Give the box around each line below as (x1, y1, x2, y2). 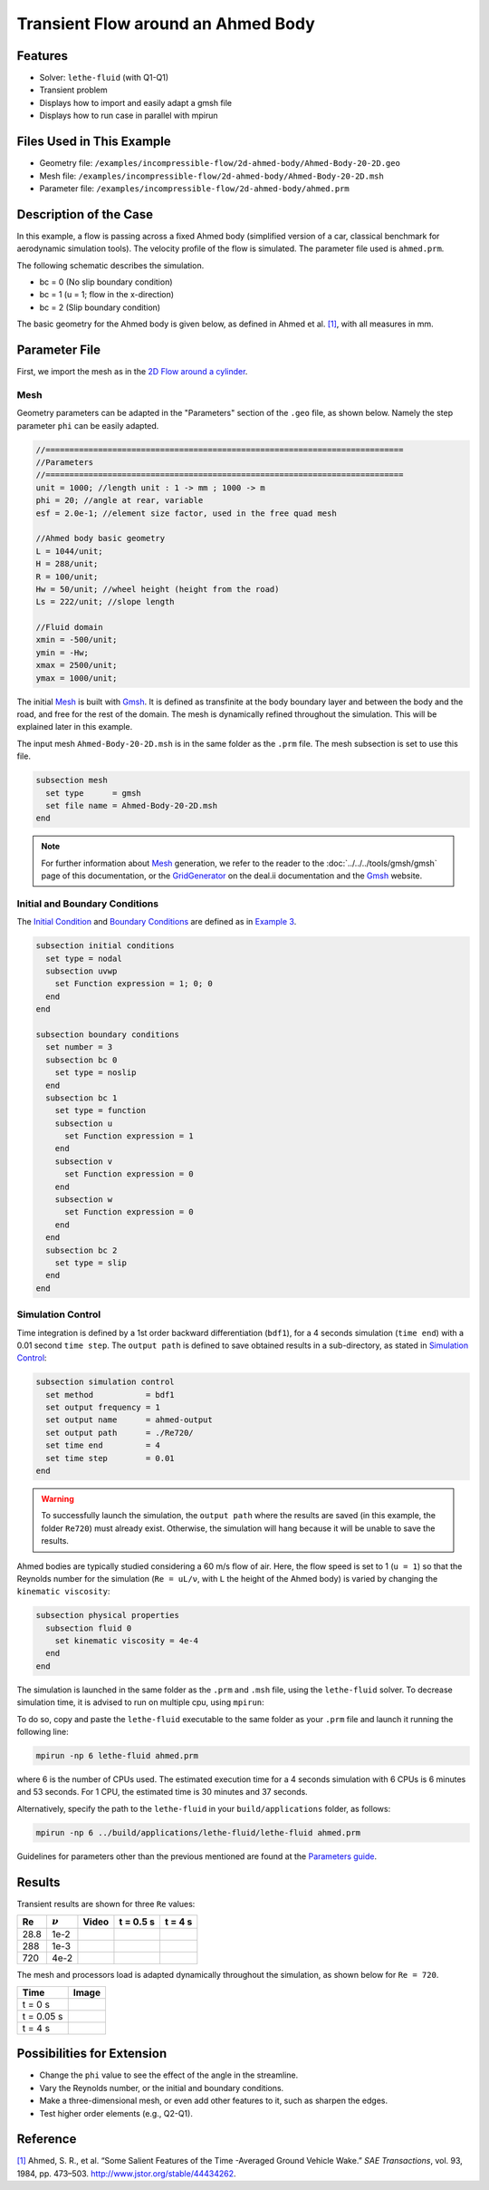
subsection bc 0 (45, 1054, 118, 1065)
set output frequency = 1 (45, 1402, 160, 1413)
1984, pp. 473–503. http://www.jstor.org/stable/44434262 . (16, 2167, 236, 2179)
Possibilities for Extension (16, 2046, 168, 2061)
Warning (41, 1493, 74, 1504)
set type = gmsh (45, 788, 142, 798)
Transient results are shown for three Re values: (16, 1898, 196, 1909)
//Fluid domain (35, 622, 103, 633)
